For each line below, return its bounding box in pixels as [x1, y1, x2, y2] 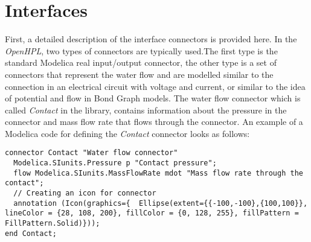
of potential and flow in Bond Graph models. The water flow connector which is [5, 92, 301, 104]
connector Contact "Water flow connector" [5, 148, 178, 158]
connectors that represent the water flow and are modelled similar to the [5, 68, 274, 80]
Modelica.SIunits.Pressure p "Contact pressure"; [13, 159, 217, 168]
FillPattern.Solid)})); [5, 219, 100, 228]
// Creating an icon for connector [13, 189, 156, 198]
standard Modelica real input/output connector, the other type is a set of [5, 56, 277, 69]
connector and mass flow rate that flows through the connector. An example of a [5, 115, 303, 128]
